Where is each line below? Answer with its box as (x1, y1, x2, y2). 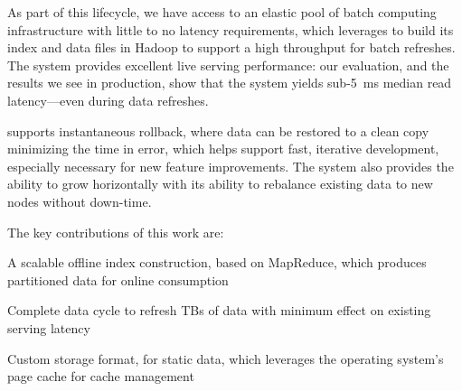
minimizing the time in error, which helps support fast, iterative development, (7, 139, 439, 158)
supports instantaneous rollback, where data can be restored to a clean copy (7, 121, 429, 140)
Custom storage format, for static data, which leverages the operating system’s (7, 349, 444, 368)
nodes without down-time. (7, 191, 152, 210)
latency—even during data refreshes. (7, 90, 209, 109)
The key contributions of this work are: (7, 222, 224, 241)
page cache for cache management (7, 367, 194, 386)
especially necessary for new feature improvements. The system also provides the (7, 156, 454, 175)
